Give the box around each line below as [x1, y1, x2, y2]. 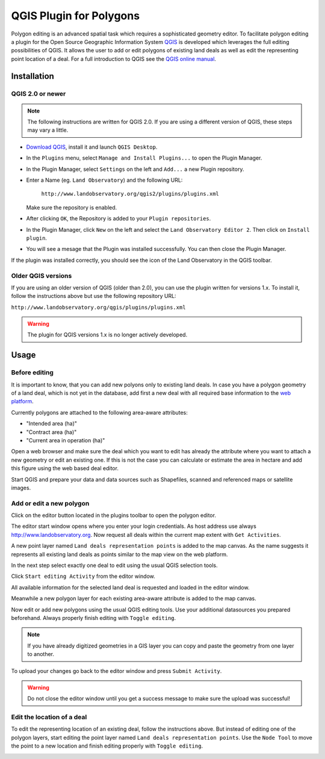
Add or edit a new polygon [11, 499, 90, 507]
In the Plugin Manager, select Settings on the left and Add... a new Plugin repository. [26, 166, 244, 173]
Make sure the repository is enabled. [26, 203, 117, 211]
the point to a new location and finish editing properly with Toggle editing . [11, 742, 203, 749]
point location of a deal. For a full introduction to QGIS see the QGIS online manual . [11, 55, 217, 63]
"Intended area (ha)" [26, 420, 78, 427]
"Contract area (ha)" [26, 428, 77, 436]
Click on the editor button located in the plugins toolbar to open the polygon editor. [11, 512, 217, 519]
